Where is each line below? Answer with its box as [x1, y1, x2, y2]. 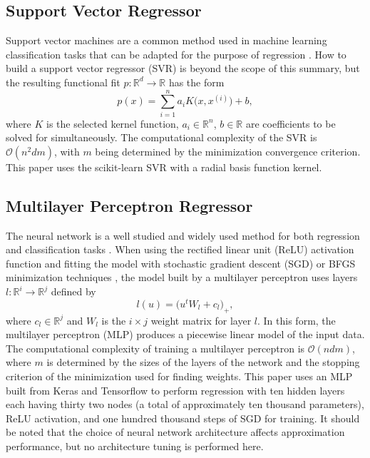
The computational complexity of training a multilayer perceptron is [6, 340, 305, 355]
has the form [168, 74, 225, 89]
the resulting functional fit [6, 74, 120, 89]
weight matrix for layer [150, 312, 252, 327]
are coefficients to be [245, 116, 336, 131]
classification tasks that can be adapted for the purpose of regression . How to [6, 46, 346, 61]
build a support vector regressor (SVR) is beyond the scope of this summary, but [6, 61, 360, 76]
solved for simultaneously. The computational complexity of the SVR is [6, 130, 317, 145]
